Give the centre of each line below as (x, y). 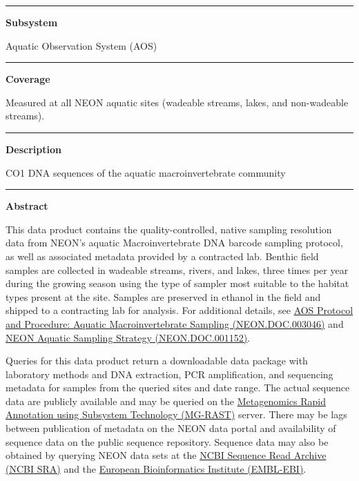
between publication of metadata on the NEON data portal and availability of (171, 428)
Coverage (28, 79)
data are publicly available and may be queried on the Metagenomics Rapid (166, 401)
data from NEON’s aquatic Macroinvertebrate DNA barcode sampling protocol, (174, 243)
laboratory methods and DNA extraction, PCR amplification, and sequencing (169, 374)
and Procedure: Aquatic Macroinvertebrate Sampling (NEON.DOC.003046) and (175, 323)
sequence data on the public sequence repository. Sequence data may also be (167, 441)
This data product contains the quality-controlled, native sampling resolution (169, 229)
